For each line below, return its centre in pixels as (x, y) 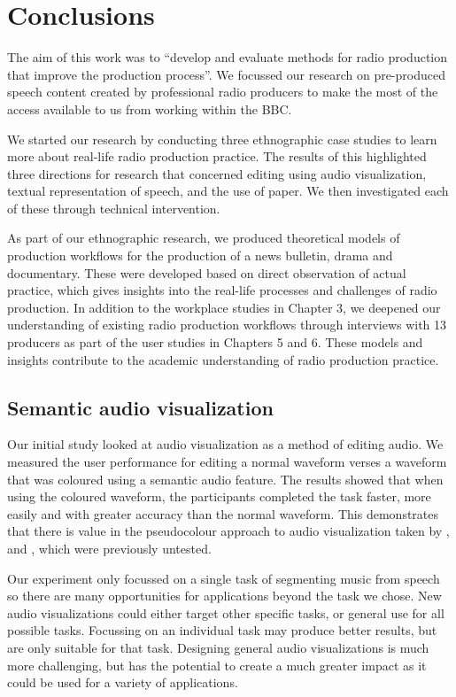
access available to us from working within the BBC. (150, 108)
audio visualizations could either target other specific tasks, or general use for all (226, 612)
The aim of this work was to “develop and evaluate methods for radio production (227, 57)
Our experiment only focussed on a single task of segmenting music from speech (224, 578)
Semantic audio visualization (140, 407)
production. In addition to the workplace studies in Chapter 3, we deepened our (224, 307)
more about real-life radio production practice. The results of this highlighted (217, 156)
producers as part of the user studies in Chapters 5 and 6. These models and (215, 342)
